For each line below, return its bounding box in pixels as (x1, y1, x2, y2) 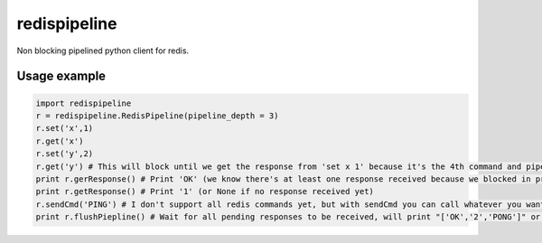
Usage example (16, 69, 107, 84)
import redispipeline (35, 98, 132, 108)
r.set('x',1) (35, 123, 94, 134)
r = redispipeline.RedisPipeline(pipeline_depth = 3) (35, 110, 279, 121)
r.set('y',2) (35, 149, 94, 159)
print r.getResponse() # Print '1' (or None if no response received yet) (35, 186, 375, 197)
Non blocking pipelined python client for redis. (16, 45, 190, 56)
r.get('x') (35, 136, 84, 146)
